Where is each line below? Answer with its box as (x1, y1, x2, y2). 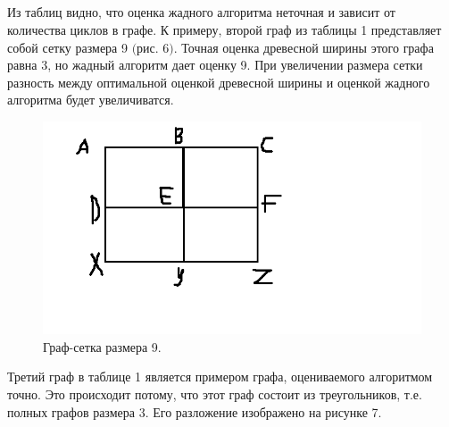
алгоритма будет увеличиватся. (7, 90, 174, 109)
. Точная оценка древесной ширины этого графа (173, 38, 434, 56)
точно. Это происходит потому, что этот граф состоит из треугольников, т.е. (7, 385, 422, 404)
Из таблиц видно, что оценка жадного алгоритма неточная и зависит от (7, 3, 395, 21)
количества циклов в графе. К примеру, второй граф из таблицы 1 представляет (7, 20, 442, 38)
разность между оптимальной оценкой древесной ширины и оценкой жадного (7, 72, 430, 91)
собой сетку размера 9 (7, 38, 128, 56)
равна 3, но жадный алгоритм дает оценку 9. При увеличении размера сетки (7, 55, 423, 74)
